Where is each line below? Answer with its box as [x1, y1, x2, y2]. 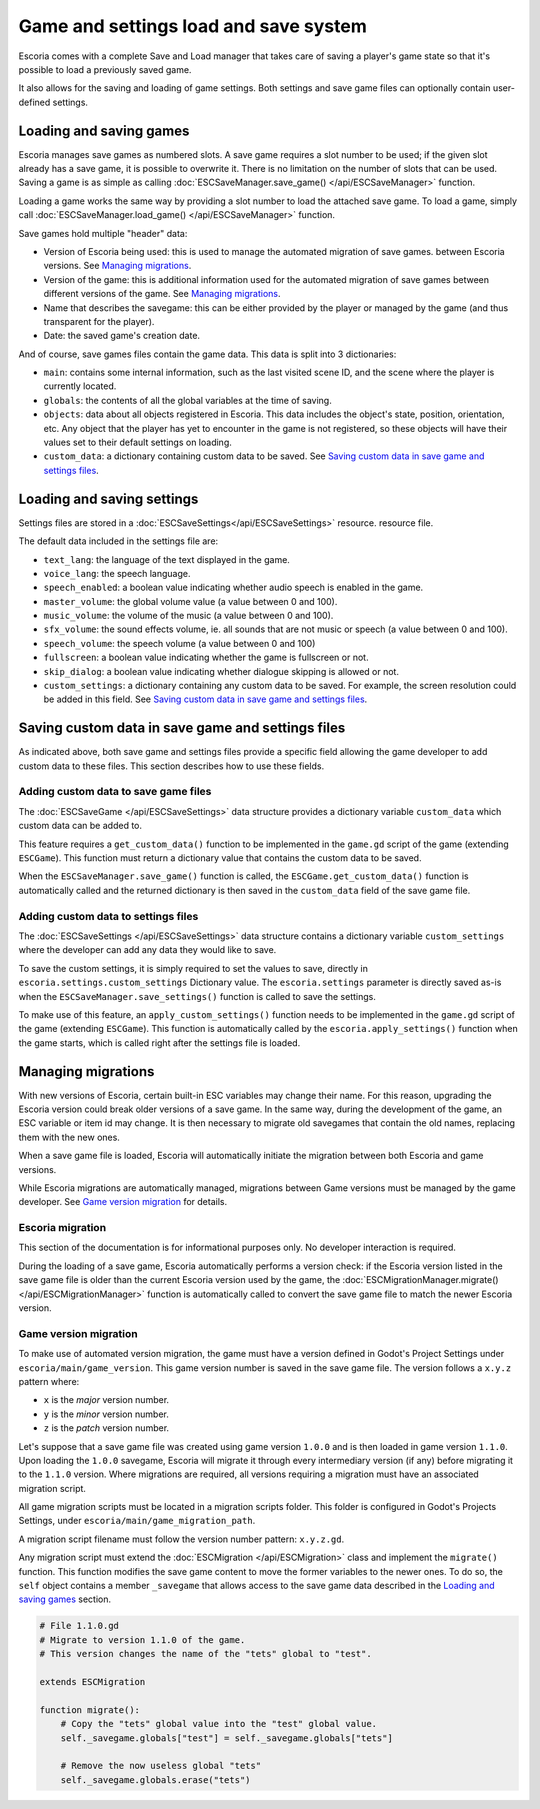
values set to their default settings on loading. [43, 436, 232, 449]
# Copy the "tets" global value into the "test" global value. [60, 1718, 378, 1730]
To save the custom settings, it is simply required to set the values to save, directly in [18, 962, 369, 974]
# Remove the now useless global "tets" [60, 1760, 262, 1772]
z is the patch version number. [43, 1422, 170, 1434]
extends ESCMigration [39, 1676, 146, 1687]
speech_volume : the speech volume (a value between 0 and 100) [43, 637, 316, 649]
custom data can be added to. [18, 820, 143, 832]
